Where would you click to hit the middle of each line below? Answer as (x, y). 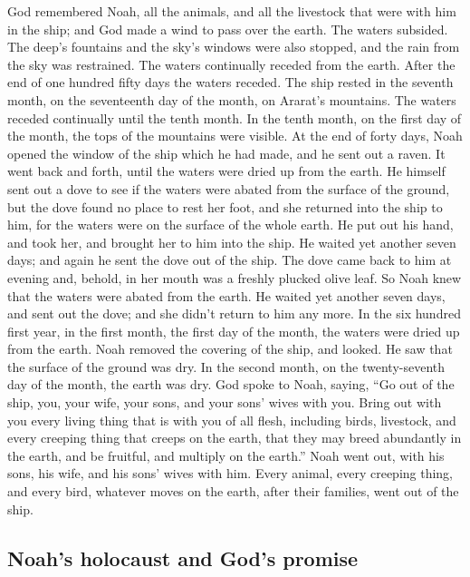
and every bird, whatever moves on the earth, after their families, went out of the (233, 491)
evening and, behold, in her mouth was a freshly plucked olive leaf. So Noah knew (235, 277)
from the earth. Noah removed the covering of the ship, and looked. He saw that (230, 349)
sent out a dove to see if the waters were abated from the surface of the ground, (229, 188)
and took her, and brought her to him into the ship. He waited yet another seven (232, 242)
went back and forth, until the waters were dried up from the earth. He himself (226, 171)
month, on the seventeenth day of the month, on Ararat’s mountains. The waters (232, 99)
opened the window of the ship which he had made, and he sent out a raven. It (226, 153)
